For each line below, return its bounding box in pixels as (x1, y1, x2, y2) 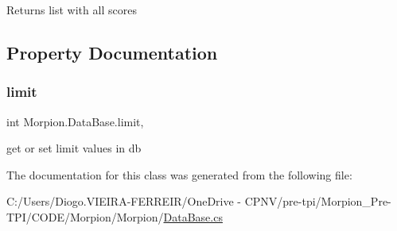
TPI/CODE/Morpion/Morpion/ (6, 208, 164, 225)
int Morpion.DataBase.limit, (6, 113, 144, 129)
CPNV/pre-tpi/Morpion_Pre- (244, 193, 391, 210)
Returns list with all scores (6, 2, 137, 17)
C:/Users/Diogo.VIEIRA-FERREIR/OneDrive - (6, 193, 242, 210)
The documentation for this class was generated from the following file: (6, 166, 352, 183)
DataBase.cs (163, 208, 223, 225)
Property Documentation (6, 40, 218, 64)
